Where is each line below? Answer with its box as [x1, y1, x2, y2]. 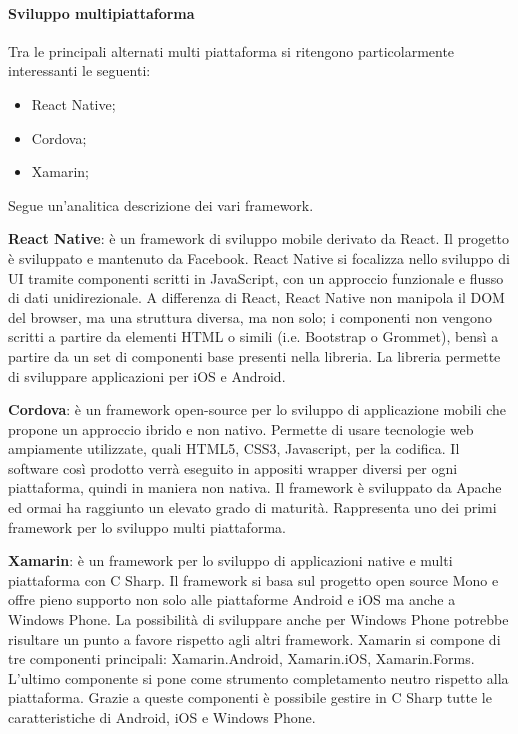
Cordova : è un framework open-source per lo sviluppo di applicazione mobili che [8, 399, 507, 420]
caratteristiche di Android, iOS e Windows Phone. [8, 707, 316, 728]
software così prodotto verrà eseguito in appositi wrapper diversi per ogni [8, 457, 458, 478]
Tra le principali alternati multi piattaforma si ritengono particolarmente [8, 40, 455, 61]
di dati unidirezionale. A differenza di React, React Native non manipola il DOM [8, 287, 505, 308]
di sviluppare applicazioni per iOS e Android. [8, 365, 286, 386]
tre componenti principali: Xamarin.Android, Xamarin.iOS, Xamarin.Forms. [8, 648, 475, 669]
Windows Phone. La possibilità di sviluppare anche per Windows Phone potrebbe [8, 609, 509, 630]
